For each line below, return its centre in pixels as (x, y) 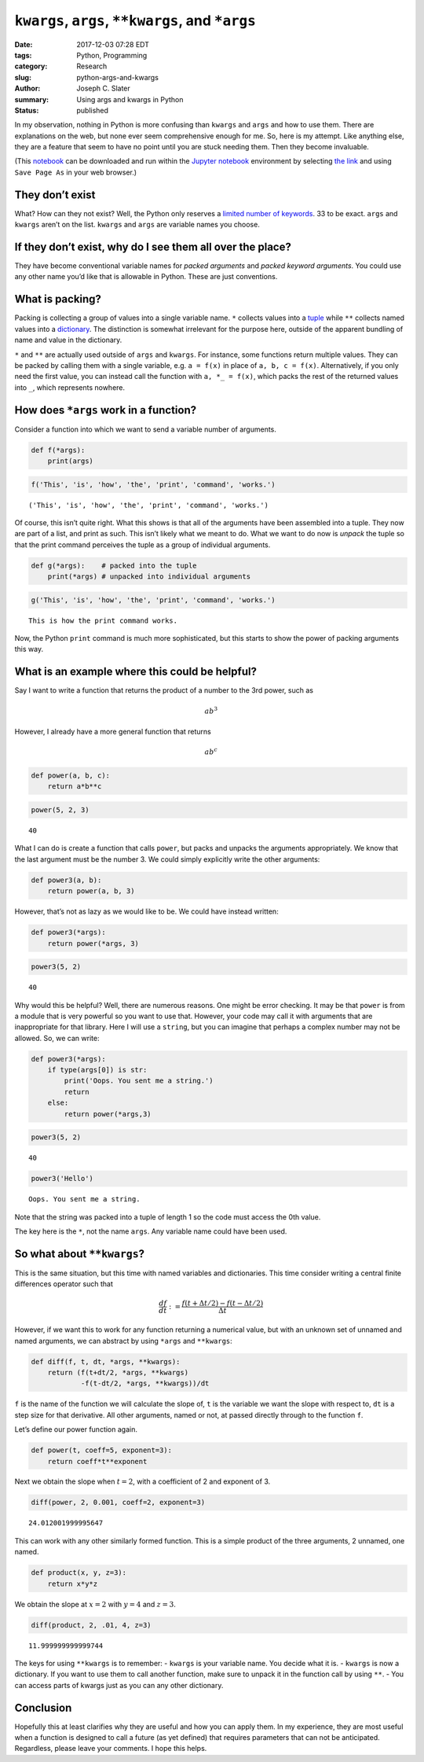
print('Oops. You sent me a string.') (139, 1081)
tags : (23, 55)
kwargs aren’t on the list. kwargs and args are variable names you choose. (137, 225)
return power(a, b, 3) (91, 891)
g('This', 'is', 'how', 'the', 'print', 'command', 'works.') (153, 600)
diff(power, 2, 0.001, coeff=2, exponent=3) (118, 1503)
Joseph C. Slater (104, 88)
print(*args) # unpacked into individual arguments (149, 577)
